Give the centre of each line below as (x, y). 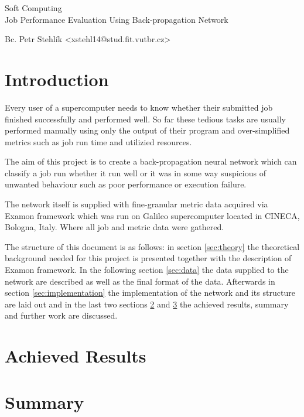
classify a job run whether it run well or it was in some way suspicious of (135, 172)
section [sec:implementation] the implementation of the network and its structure (150, 293)
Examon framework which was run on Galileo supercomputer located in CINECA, (152, 215)
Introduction (57, 79)
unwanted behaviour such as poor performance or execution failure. (126, 184)
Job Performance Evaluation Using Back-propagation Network (117, 19)
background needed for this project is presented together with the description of (148, 258)
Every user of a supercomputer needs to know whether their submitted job (139, 107)
